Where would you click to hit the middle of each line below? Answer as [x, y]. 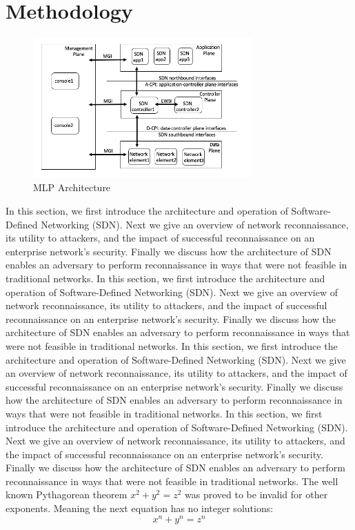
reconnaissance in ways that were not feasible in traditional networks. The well [172, 481]
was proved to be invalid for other [256, 494]
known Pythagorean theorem [67, 494]
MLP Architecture [72, 187]
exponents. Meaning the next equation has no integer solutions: [140, 508]
